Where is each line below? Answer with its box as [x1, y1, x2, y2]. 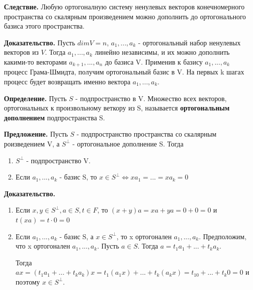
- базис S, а [59, 231, 94, 241]
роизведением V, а [4, 138, 60, 148]
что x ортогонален [15, 241, 70, 251]
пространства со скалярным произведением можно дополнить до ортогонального [4, 11, 246, 21]
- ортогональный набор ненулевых [138, 37, 241, 47]
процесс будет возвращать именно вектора [4, 76, 130, 87]
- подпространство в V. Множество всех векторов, [75, 93, 227, 103]
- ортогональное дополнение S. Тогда [72, 138, 184, 148]
